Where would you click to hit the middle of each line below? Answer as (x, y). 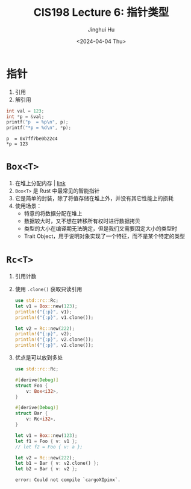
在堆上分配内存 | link (40, 183)
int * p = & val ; (25, 117)
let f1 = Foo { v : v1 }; (46, 441)
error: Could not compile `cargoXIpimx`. (67, 480)
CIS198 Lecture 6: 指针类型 (101, 12)
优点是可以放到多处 (39, 358)
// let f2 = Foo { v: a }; (49, 447)
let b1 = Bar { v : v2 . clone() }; (57, 464)
